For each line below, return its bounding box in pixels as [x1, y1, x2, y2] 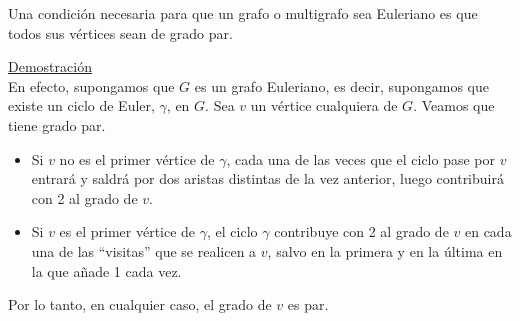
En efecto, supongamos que [8, 75, 175, 96]
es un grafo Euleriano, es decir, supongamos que [194, 75, 489, 96]
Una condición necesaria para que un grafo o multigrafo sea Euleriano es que [8, 3, 478, 23]
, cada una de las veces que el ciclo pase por [226, 148, 496, 169]
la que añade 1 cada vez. [31, 260, 182, 281]
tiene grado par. [8, 114, 106, 135]
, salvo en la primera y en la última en [267, 240, 503, 261]
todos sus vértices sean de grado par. [8, 22, 233, 43]
